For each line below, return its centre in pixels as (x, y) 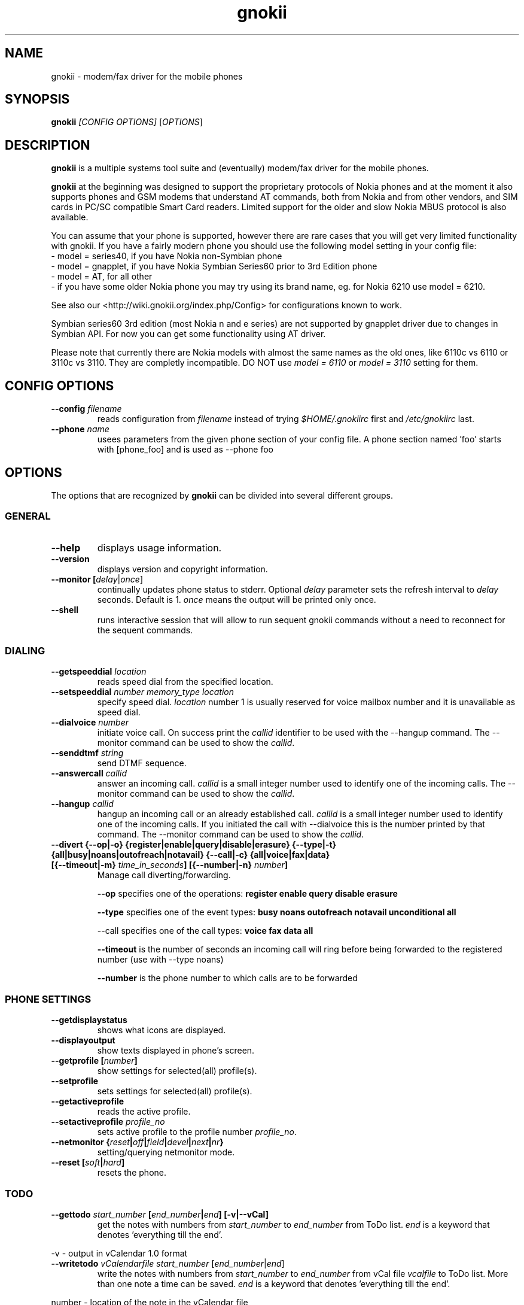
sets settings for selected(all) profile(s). (175, 1091)
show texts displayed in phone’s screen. (176, 1051)
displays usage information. (159, 547)
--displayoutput (83, 1040)
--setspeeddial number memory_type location (143, 692)
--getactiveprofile (88, 1101)
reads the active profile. (144, 1112)
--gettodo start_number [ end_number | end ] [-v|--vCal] (160, 1214)
